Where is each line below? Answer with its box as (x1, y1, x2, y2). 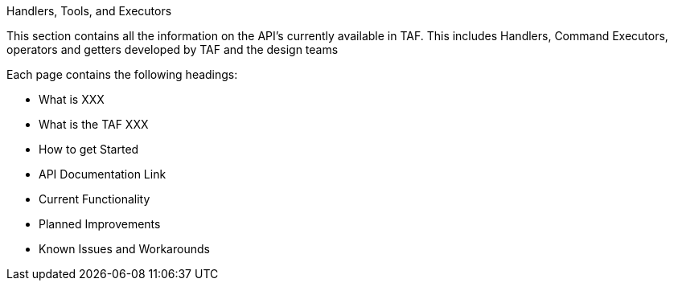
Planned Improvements (39, 217, 161, 231)
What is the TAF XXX (39, 117, 149, 131)
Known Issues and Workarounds (39, 242, 210, 256)
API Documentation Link (39, 167, 166, 181)
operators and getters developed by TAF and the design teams (6, 43, 339, 56)
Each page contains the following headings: (6, 68, 238, 81)
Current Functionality (39, 192, 150, 206)
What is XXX (39, 92, 105, 106)
